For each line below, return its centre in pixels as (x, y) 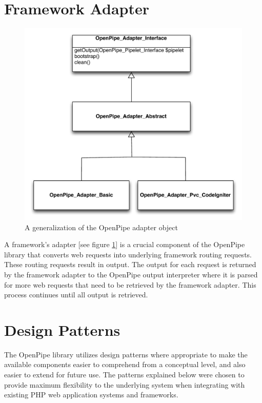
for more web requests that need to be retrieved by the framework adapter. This (130, 284)
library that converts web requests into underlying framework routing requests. (128, 254)
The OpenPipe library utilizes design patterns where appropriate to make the (126, 354)
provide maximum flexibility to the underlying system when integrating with (125, 384)
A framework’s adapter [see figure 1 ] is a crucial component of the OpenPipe (125, 244)
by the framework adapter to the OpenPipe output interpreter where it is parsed (131, 274)
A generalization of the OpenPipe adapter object (101, 227)
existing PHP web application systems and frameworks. (91, 395)
